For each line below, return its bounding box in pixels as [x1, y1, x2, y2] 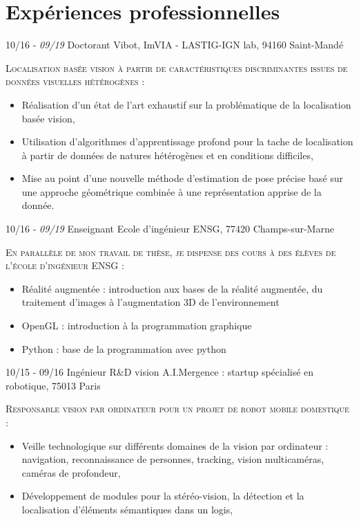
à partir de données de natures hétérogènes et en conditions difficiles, [21, 147, 313, 162]
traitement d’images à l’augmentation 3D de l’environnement [21, 295, 280, 309]
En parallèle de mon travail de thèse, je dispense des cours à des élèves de [6, 244, 336, 259]
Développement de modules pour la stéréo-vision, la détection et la [21, 488, 304, 503]
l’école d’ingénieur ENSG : [6, 258, 124, 273]
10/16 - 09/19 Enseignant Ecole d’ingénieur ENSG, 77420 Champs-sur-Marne [6, 221, 334, 236]
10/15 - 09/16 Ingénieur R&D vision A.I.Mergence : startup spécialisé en [6, 365, 314, 379]
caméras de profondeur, [21, 465, 121, 479]
